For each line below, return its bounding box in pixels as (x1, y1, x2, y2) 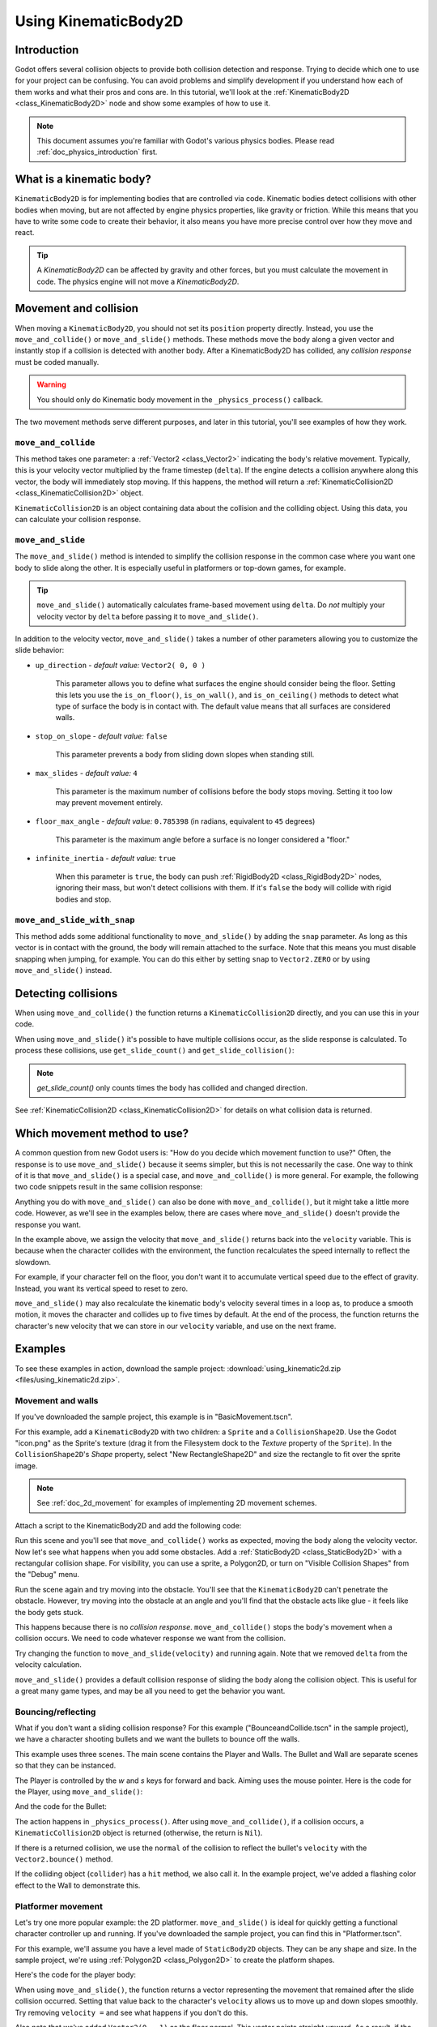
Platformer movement (15, 1901, 103, 1912)
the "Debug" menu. (15, 1570, 80, 1579)
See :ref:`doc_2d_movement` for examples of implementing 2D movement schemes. (36, 1498, 317, 1508)
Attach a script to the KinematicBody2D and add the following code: (15, 1520, 242, 1530)
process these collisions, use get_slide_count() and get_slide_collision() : (15, 1046, 295, 1056)
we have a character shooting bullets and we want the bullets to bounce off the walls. (15, 1734, 300, 1744)
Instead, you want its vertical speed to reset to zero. (15, 1283, 189, 1293)
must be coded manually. (15, 357, 100, 366)
